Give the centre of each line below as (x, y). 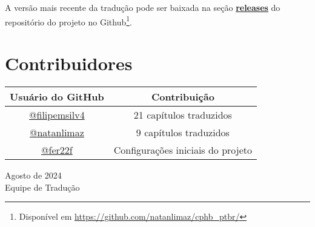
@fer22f (57, 150)
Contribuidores (69, 63)
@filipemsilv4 (57, 114)
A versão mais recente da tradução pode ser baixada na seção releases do (143, 7)
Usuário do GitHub (57, 96)
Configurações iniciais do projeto (183, 150)
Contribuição (183, 96)
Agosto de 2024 (33, 175)
